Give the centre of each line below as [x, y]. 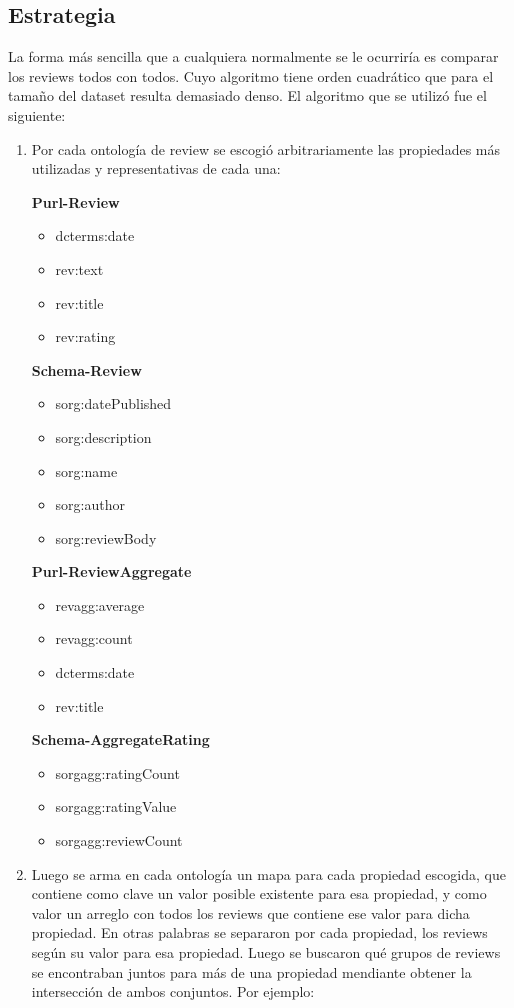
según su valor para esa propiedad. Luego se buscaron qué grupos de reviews [266, 952]
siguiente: [37, 114]
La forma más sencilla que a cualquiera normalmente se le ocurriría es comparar [253, 56]
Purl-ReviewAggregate [111, 571]
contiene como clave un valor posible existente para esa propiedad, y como [259, 893]
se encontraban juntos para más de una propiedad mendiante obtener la [251, 971]
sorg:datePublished [113, 403]
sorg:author [90, 504]
